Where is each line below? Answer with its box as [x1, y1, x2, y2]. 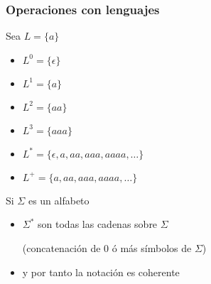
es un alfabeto [28, 192, 90, 207]
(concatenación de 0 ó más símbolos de [22, 241, 192, 255]
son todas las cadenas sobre [38, 217, 158, 231]
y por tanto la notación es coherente [22, 264, 180, 279]
